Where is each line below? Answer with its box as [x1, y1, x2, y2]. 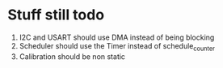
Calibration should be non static [19, 51, 126, 62]
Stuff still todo [7, 6, 105, 24]
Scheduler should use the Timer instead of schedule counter [19, 40, 216, 53]
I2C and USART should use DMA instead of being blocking [19, 32, 215, 42]
